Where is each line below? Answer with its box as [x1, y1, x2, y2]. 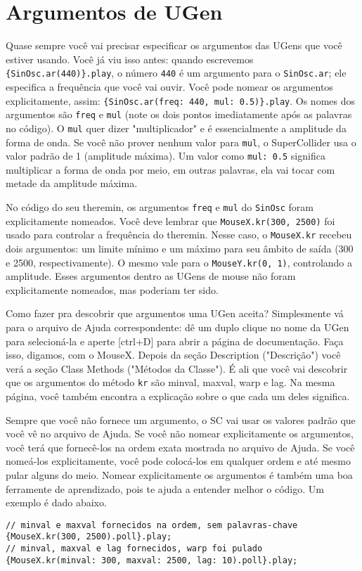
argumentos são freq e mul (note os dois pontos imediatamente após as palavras [6, 107, 352, 122]
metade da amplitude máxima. [6, 176, 138, 191]
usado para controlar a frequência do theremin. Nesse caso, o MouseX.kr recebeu [6, 227, 352, 242]
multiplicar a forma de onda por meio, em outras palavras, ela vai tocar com [6, 162, 335, 177]
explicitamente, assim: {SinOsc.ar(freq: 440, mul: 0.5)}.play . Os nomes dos [6, 93, 355, 108]
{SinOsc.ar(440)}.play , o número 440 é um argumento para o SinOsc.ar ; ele [6, 65, 347, 80]
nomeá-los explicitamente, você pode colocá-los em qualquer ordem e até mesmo [6, 454, 351, 468]
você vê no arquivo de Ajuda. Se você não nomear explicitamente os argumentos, [6, 426, 354, 441]
